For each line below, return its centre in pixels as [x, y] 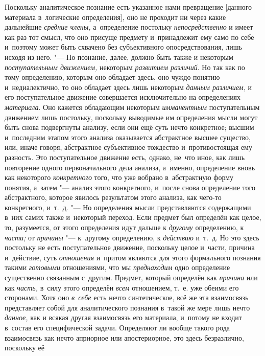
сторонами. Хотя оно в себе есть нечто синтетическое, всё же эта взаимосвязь [127, 297]
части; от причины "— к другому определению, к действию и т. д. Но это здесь [132, 237]
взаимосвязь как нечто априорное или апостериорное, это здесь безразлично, [124, 337]
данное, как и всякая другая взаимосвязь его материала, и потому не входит [123, 317]
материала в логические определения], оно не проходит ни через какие [115, 17]
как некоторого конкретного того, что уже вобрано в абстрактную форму [119, 177]
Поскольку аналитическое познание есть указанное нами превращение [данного [128, 7]
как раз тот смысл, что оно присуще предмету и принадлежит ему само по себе [129, 37]
